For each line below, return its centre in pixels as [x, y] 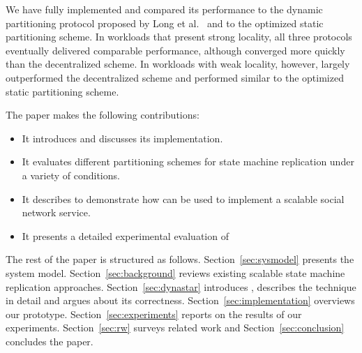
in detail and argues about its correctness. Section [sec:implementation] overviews [180, 300]
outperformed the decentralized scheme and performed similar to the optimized [175, 77]
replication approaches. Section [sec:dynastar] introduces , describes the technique [181, 286]
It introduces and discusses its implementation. [122, 138]
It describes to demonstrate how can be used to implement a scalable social [183, 198]
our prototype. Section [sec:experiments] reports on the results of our [154, 314]
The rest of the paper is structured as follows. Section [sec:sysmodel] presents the [180, 259]
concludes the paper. [50, 341]
